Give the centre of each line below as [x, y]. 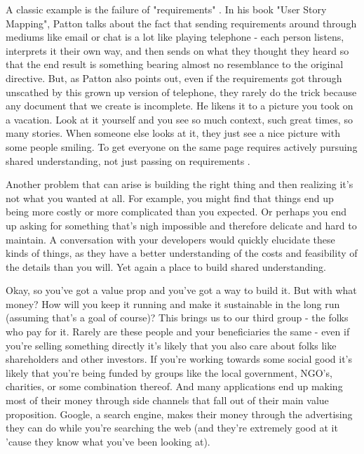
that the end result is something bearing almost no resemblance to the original [175, 64]
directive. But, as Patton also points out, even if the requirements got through [174, 78]
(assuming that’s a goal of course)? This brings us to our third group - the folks [177, 318]
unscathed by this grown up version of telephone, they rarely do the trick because [181, 92]
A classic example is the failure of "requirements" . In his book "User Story [166, 9]
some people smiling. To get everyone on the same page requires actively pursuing [182, 146]
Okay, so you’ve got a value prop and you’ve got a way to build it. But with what [181, 290]
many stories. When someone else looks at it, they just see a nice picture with [173, 133]
